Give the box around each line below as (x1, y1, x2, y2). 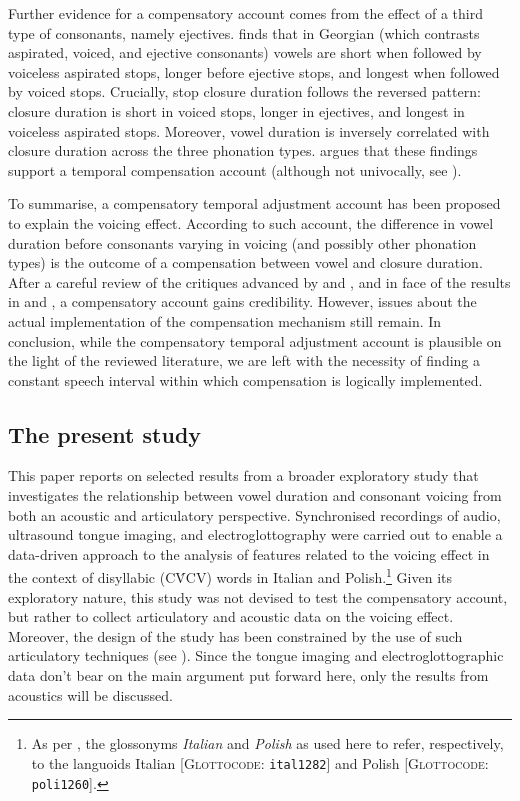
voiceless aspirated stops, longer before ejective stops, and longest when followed (8, 61, 500, 82)
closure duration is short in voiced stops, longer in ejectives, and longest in (8, 100, 465, 121)
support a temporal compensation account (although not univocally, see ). (8, 159, 462, 180)
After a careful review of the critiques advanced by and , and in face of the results (8, 271, 511, 292)
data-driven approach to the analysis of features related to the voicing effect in (8, 543, 490, 564)
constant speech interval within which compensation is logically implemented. (8, 369, 483, 390)
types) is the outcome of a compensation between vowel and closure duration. (8, 252, 483, 273)
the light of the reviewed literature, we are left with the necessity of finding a (8, 350, 481, 371)
